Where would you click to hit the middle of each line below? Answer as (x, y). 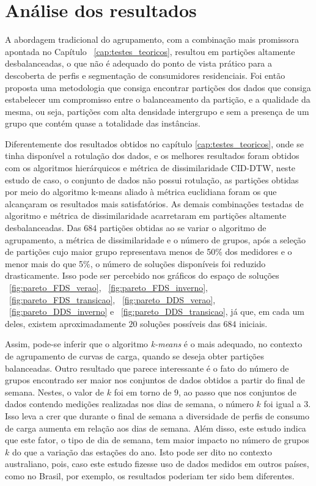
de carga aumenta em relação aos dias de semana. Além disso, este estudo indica (156, 428)
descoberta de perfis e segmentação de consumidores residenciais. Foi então (145, 75)
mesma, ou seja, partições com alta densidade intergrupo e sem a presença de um (157, 111)
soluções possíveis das (180, 323)
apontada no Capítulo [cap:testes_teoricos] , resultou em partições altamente (150, 51)
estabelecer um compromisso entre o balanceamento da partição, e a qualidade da (158, 99)
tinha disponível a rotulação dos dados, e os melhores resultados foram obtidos (152, 156)
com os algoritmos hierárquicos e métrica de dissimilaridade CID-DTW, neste (150, 168)
